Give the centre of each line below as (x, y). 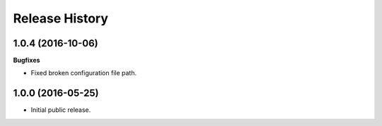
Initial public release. (61, 110)
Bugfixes (27, 61)
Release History (61, 18)
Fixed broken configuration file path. (84, 73)
